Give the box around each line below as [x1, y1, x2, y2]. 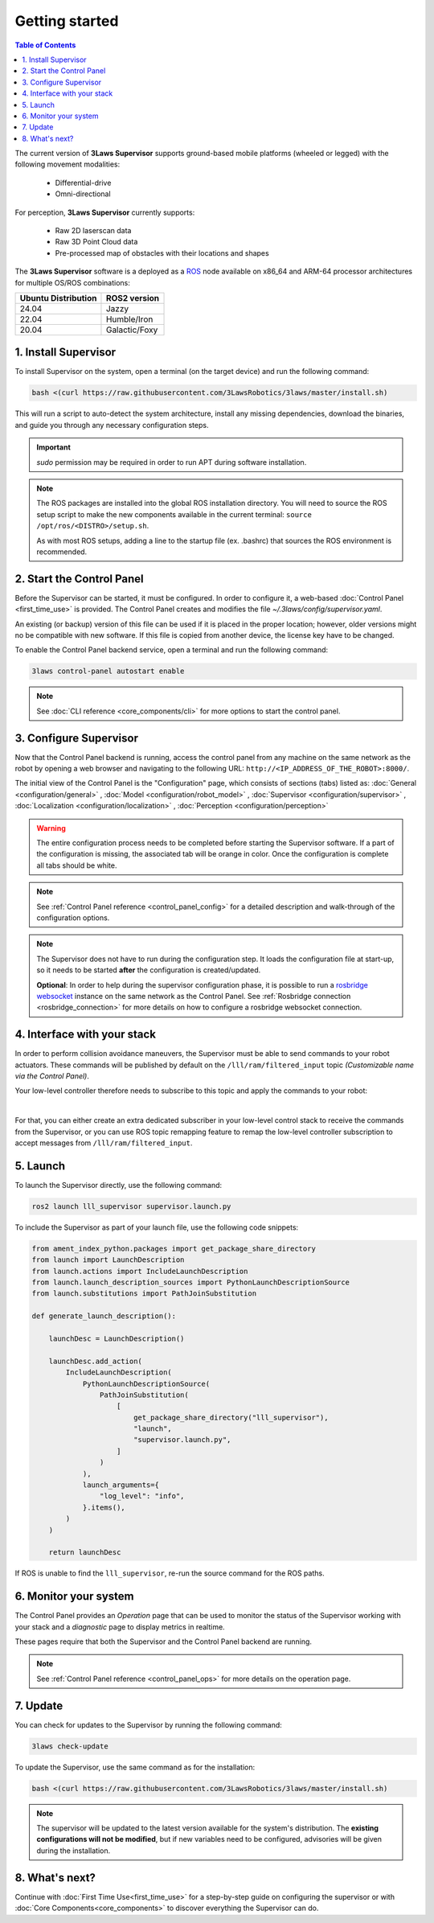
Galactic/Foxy [105, 324, 158, 335]
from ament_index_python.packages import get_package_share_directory [31, 1243, 317, 1253]
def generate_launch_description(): [31, 1312, 177, 1321]
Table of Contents [14, 40, 76, 50]
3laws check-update [31, 1741, 108, 1751]
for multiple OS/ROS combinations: [14, 277, 130, 287]
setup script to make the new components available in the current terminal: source [36, 509, 313, 519]
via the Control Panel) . [14, 1071, 90, 1081]
